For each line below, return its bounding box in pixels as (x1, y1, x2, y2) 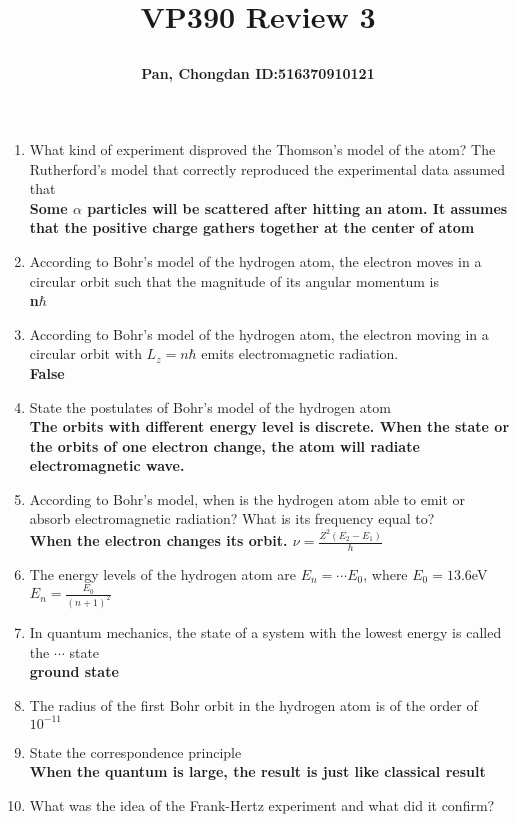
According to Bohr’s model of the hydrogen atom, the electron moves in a (29, 250, 482, 271)
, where (363, 563, 408, 584)
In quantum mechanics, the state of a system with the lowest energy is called (29, 622, 502, 643)
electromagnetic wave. (29, 455, 185, 476)
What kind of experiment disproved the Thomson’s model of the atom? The (29, 138, 496, 159)
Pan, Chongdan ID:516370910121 (141, 63, 375, 84)
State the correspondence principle (29, 741, 242, 762)
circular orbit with (29, 343, 142, 364)
